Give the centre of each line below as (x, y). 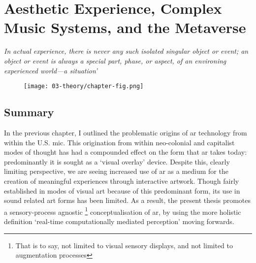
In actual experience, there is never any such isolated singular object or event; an (126, 51)
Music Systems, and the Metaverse (125, 27)
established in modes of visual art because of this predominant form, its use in (122, 190)
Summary (29, 112)
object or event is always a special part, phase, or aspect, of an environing (115, 60)
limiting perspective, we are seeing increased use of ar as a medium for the (116, 171)
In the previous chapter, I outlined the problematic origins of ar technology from (126, 132)
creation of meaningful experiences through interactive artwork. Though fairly (122, 181)
